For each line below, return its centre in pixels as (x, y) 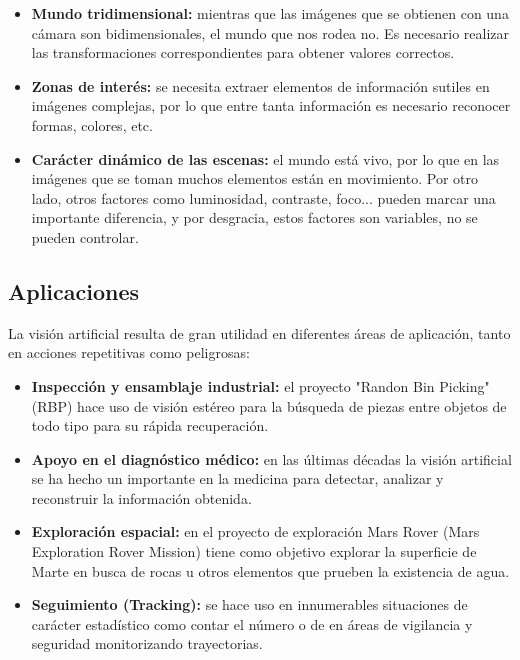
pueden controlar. (85, 236)
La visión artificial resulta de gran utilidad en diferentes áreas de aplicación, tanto (259, 332)
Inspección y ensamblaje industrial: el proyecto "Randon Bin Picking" (260, 385)
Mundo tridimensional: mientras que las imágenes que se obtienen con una (270, 13)
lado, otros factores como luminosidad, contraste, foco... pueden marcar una (263, 197)
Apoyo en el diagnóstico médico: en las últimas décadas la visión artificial (271, 458)
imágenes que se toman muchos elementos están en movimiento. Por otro (255, 178)
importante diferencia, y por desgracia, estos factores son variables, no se (254, 217)
